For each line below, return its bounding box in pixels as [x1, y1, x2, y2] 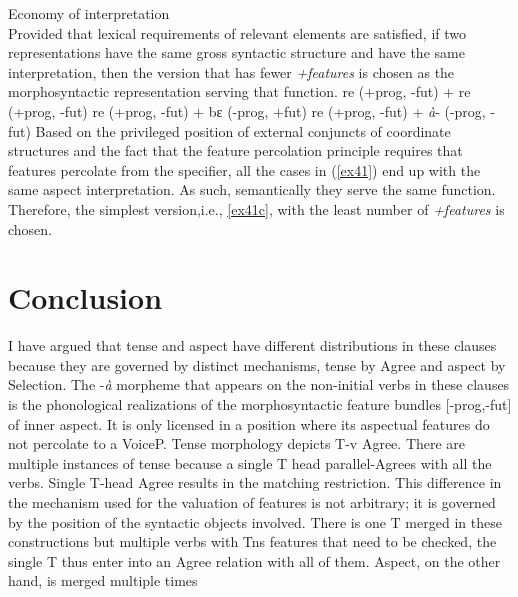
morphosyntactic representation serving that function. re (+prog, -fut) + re [8, 81, 471, 102]
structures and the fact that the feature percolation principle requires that [8, 140, 463, 161]
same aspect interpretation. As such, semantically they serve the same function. [8, 179, 496, 200]
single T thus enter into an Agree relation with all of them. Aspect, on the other [8, 550, 501, 571]
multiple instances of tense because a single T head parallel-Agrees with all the [8, 452, 492, 473]
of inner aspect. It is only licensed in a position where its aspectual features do [8, 413, 490, 434]
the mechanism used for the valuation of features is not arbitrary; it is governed [8, 492, 496, 512]
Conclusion [8, 277, 163, 318]
